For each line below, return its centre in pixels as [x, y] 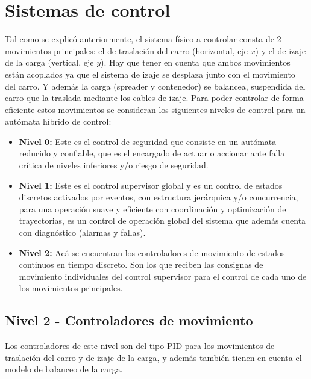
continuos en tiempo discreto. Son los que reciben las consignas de [141, 264]
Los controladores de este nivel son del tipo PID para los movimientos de [140, 346]
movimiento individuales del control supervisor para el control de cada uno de [163, 276]
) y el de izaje [281, 50]
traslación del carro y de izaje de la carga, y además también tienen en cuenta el [153, 357]
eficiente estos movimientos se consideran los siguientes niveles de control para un [155, 109]
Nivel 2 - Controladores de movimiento [129, 320]
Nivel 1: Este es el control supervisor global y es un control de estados [151, 185]
